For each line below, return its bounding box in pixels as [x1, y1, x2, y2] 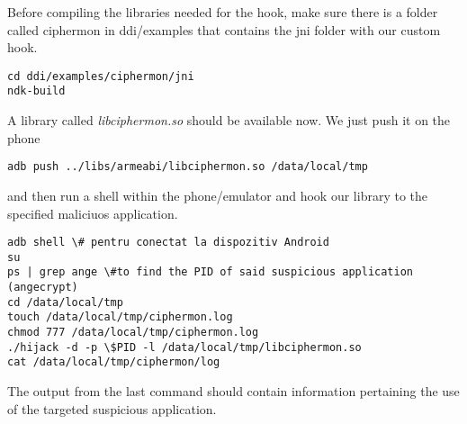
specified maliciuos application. [7, 203, 178, 222]
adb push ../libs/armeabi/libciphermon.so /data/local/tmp [7, 160, 368, 174]
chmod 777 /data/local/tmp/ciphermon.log [7, 326, 259, 339]
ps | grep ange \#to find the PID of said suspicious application [7, 266, 414, 279]
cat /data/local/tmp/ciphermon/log [7, 356, 220, 369]
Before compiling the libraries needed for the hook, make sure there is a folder [7, 3, 438, 21]
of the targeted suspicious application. [7, 399, 217, 418]
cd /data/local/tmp [7, 295, 123, 309]
